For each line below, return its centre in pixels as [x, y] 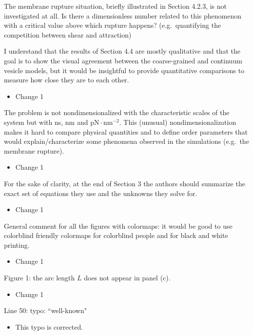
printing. [17, 245]
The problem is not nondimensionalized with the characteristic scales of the [117, 112]
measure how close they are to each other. [67, 80]
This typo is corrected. [49, 326]
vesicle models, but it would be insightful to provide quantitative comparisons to [124, 70]
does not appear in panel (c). [127, 278]
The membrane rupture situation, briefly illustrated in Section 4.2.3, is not [116, 6]
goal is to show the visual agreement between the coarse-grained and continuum [123, 60]
